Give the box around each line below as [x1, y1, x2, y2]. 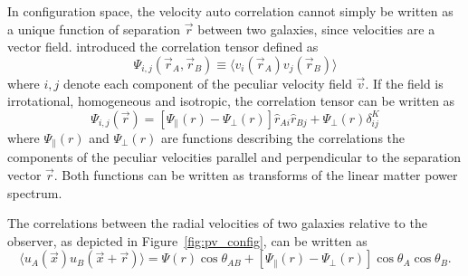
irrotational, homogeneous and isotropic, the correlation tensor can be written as [7, 91, 455, 110]
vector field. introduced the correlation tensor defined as [7, 37, 319, 56]
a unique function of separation [7, 19, 181, 38]
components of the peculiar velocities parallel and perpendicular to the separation [7, 148, 461, 167]
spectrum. [7, 183, 62, 202]
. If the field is [365, 73, 444, 92]
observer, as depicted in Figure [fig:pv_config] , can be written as [7, 231, 368, 250]
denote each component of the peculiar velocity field [63, 73, 352, 92]
